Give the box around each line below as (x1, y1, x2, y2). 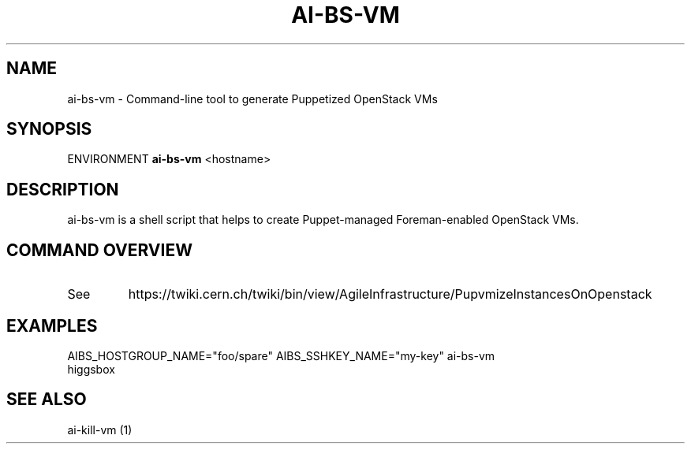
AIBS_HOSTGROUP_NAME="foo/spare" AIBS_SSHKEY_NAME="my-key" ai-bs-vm (67, 348, 495, 363)
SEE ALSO (6, 389, 87, 410)
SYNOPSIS (6, 119, 92, 139)
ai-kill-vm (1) (67, 422, 133, 437)
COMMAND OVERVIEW (6, 240, 192, 260)
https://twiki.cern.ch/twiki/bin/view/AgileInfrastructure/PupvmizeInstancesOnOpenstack (128, 286, 652, 303)
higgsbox (67, 362, 115, 376)
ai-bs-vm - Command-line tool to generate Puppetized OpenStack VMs (67, 91, 438, 106)
